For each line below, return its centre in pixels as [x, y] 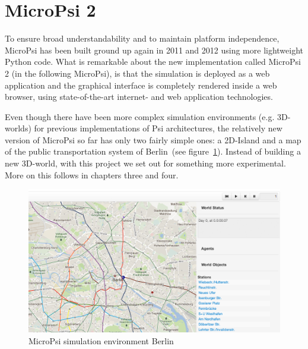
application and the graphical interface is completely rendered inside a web [141, 85]
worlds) [18, 128]
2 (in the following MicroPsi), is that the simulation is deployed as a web [137, 73]
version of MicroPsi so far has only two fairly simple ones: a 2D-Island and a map [153, 139]
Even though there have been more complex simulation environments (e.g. [140, 116]
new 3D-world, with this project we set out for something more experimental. [145, 163]
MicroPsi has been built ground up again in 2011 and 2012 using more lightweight [154, 50]
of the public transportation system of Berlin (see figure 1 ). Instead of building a [153, 151]
